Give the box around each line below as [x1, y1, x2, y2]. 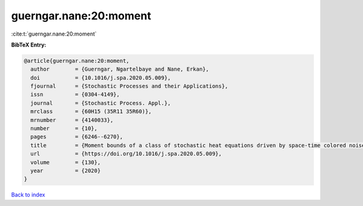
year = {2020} [30, 167, 101, 174]
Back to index [11, 191, 45, 199]
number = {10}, [30, 125, 98, 132]
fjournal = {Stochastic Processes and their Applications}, [30, 83, 229, 90]
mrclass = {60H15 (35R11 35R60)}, [30, 108, 152, 115]
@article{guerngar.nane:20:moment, [24, 57, 129, 64]
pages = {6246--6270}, [30, 134, 123, 140]
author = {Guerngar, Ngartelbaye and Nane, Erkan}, [30, 66, 209, 72]
